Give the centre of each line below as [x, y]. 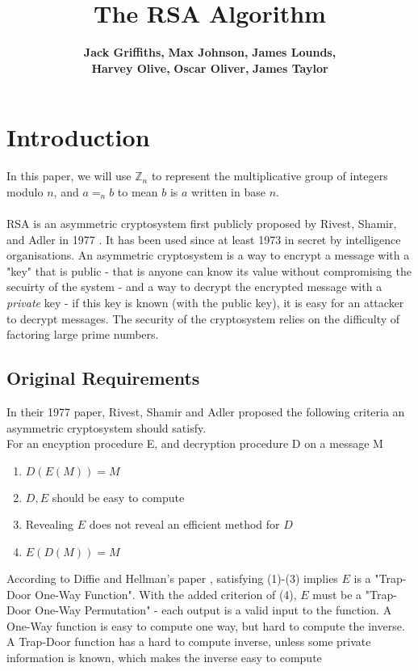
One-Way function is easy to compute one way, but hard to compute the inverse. [206, 625]
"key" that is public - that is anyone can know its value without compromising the [209, 270]
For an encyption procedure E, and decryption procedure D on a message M [195, 443]
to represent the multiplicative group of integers [270, 176]
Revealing [50, 524]
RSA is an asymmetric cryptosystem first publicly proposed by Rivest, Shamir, [202, 224]
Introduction [78, 137]
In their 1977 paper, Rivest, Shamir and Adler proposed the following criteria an [206, 411]
